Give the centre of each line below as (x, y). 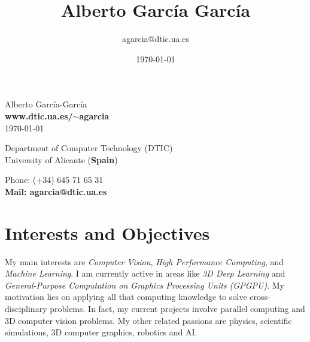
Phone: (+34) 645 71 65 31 (54, 180)
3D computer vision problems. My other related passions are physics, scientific (148, 320)
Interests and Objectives (107, 232)
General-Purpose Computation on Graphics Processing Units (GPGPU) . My (145, 285)
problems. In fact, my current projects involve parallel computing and (177, 308)
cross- (260, 297)
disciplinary (26, 308)
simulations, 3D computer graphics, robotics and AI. (101, 332)
